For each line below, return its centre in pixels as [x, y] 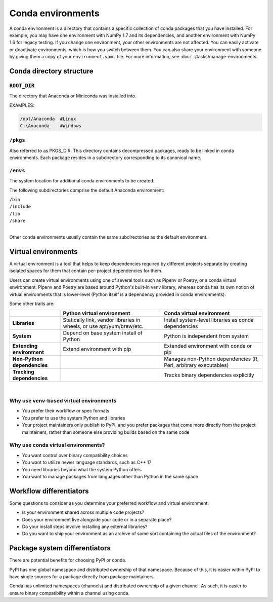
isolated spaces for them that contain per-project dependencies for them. [86, 271]
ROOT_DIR [22, 85]
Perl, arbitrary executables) [196, 365]
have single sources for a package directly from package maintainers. [82, 577]
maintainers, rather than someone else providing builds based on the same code [106, 432]
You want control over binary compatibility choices [75, 455]
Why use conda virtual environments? [57, 445]
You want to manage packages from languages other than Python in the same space [110, 476]
